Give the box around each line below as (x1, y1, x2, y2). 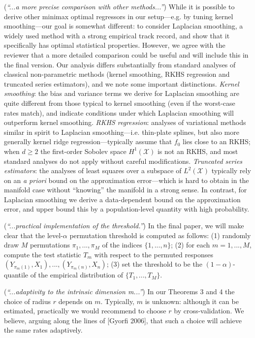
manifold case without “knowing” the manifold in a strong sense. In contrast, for (4, 184, 247, 195)
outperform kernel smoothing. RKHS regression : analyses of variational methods (4, 117, 246, 127)
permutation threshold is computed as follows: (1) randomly (69, 230, 251, 240)
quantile (4, 270, 29, 280)
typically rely (211, 165, 251, 176)
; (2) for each (171, 240, 210, 250)
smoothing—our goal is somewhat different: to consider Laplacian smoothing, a (4, 21, 243, 31)
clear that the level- (4, 230, 63, 240)
